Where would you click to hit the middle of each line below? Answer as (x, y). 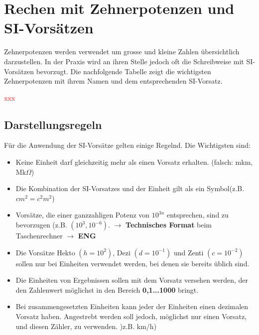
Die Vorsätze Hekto (45, 252)
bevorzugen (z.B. (41, 225)
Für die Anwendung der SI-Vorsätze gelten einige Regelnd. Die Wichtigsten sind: (127, 145)
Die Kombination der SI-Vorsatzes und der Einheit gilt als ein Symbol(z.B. (130, 188)
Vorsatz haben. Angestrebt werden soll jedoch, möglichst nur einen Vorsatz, (131, 316)
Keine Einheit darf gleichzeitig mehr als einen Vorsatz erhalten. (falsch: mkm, (134, 162)
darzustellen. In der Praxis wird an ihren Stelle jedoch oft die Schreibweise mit (124, 61)
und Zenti (189, 252)
